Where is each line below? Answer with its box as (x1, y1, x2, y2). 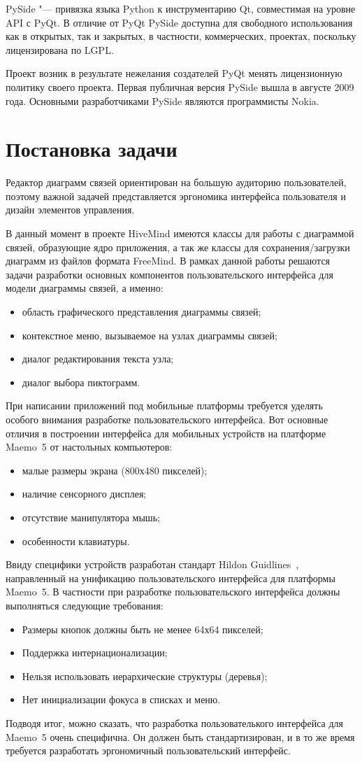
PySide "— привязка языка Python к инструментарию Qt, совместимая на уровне (6, 1, 356, 15)
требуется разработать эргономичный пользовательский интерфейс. (6, 743, 291, 758)
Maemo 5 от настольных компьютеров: (6, 439, 173, 454)
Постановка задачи (6, 134, 178, 163)
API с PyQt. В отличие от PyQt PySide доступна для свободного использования (6, 15, 353, 29)
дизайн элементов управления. (6, 202, 135, 217)
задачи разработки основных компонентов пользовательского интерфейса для (6, 267, 333, 281)
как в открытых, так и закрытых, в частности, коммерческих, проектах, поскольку (6, 29, 356, 43)
